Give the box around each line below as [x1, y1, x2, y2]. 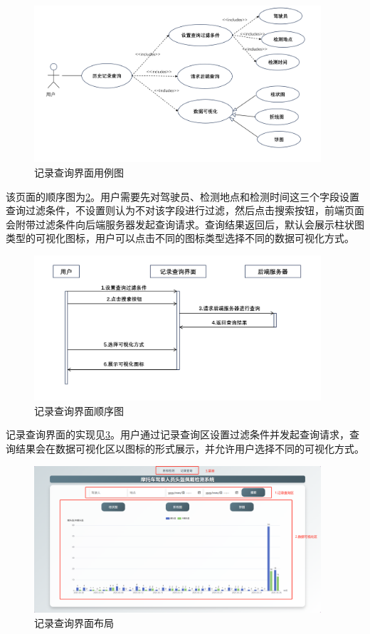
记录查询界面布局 [34, 615, 114, 630]
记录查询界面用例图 [34, 165, 124, 180]
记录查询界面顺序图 [34, 403, 124, 418]
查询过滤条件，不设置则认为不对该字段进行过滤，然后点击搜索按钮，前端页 [6, 203, 354, 218]
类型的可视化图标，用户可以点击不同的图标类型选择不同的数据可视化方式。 [6, 231, 354, 245]
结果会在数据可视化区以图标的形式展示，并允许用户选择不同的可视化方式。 [15, 440, 364, 455]
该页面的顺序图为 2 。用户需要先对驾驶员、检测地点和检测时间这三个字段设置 [6, 189, 359, 204]
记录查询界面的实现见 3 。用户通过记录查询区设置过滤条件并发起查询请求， [6, 427, 349, 442]
